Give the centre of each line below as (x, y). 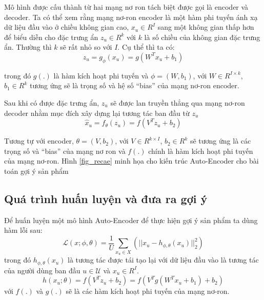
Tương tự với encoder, (39, 141)
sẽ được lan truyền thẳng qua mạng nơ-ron (178, 102)
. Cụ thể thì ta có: (146, 47)
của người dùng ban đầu (42, 270)
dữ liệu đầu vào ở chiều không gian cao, (67, 27)
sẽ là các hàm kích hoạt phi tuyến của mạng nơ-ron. (148, 291)
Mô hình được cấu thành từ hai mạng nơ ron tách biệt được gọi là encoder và (126, 7)
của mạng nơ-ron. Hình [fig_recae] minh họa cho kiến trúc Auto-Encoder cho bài (131, 161)
